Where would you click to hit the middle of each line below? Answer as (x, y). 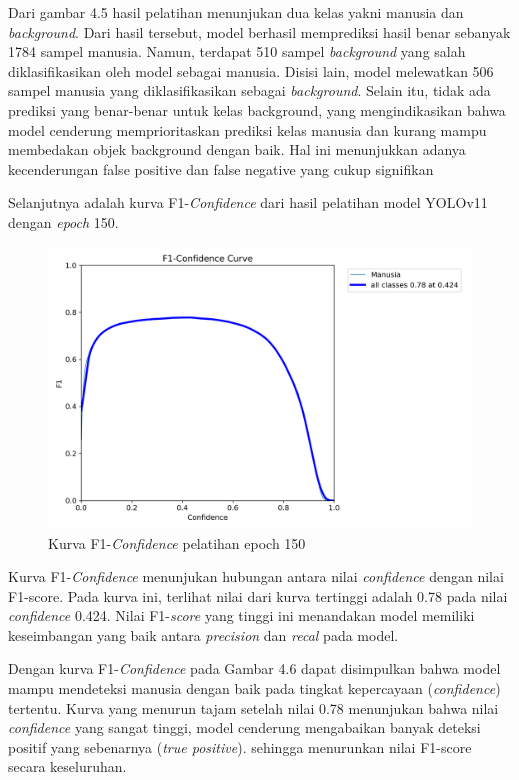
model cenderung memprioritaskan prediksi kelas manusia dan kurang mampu (247, 129)
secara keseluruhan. (67, 766)
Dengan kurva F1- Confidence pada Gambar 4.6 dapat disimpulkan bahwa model (254, 668)
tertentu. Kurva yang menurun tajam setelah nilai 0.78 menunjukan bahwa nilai (253, 707)
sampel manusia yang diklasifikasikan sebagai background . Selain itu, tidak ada (249, 90)
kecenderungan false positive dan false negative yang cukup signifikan (221, 168)
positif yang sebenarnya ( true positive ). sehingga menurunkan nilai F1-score (240, 746)
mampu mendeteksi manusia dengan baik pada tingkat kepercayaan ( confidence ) (254, 688)
